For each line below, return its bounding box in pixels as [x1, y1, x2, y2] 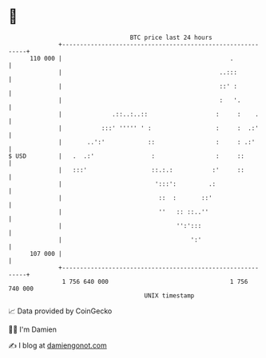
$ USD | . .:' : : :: [8, 151, 245, 160]
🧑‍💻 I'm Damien [8, 325, 58, 334]
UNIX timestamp [144, 291, 195, 300]
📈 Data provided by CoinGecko [8, 306, 113, 316]
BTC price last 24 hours [129, 33, 213, 41]
